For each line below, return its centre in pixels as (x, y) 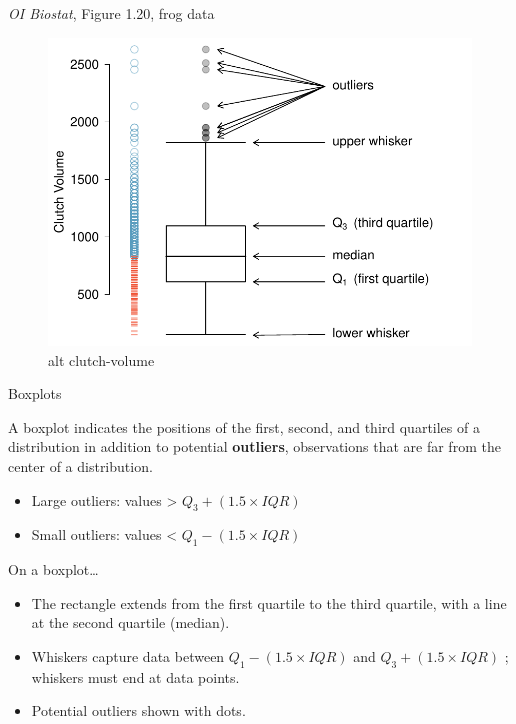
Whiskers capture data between (128, 655)
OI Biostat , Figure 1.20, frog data (111, 13)
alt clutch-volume (101, 359)
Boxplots (35, 393)
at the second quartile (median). (130, 622)
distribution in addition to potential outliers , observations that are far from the (254, 446)
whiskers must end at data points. (135, 676)
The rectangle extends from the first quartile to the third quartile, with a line (269, 602)
